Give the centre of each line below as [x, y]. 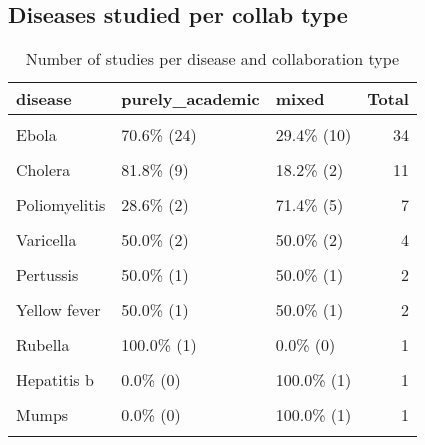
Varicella [46, 240]
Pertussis [47, 275]
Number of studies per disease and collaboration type [212, 59]
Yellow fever [58, 310]
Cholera [43, 170]
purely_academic [190, 99]
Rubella [43, 345]
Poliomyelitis [61, 205]
